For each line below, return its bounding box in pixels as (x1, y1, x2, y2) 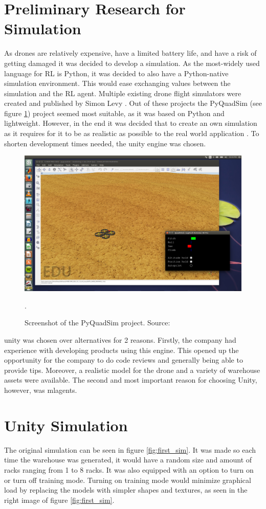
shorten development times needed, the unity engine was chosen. (4, 138, 206, 148)
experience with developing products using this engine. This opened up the (4, 344, 239, 355)
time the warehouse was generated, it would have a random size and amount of (4, 454, 252, 465)
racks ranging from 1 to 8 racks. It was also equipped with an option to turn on (4, 464, 254, 475)
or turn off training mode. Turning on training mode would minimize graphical (4, 474, 251, 485)
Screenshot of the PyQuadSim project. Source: (25, 317, 170, 328)
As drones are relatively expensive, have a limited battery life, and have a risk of (4, 48, 257, 58)
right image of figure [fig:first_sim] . (4, 494, 115, 505)
